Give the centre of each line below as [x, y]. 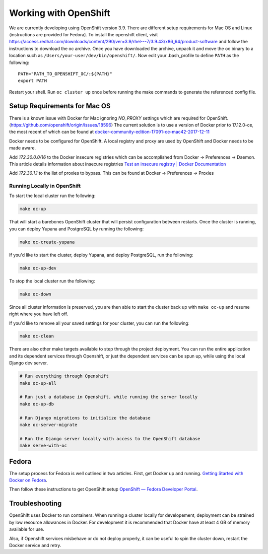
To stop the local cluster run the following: [52, 281]
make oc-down [35, 294]
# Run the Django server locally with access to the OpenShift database [110, 439]
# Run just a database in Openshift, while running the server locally [109, 397]
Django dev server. [29, 363]
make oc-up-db [37, 404]
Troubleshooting [35, 504]
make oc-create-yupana [47, 242]
